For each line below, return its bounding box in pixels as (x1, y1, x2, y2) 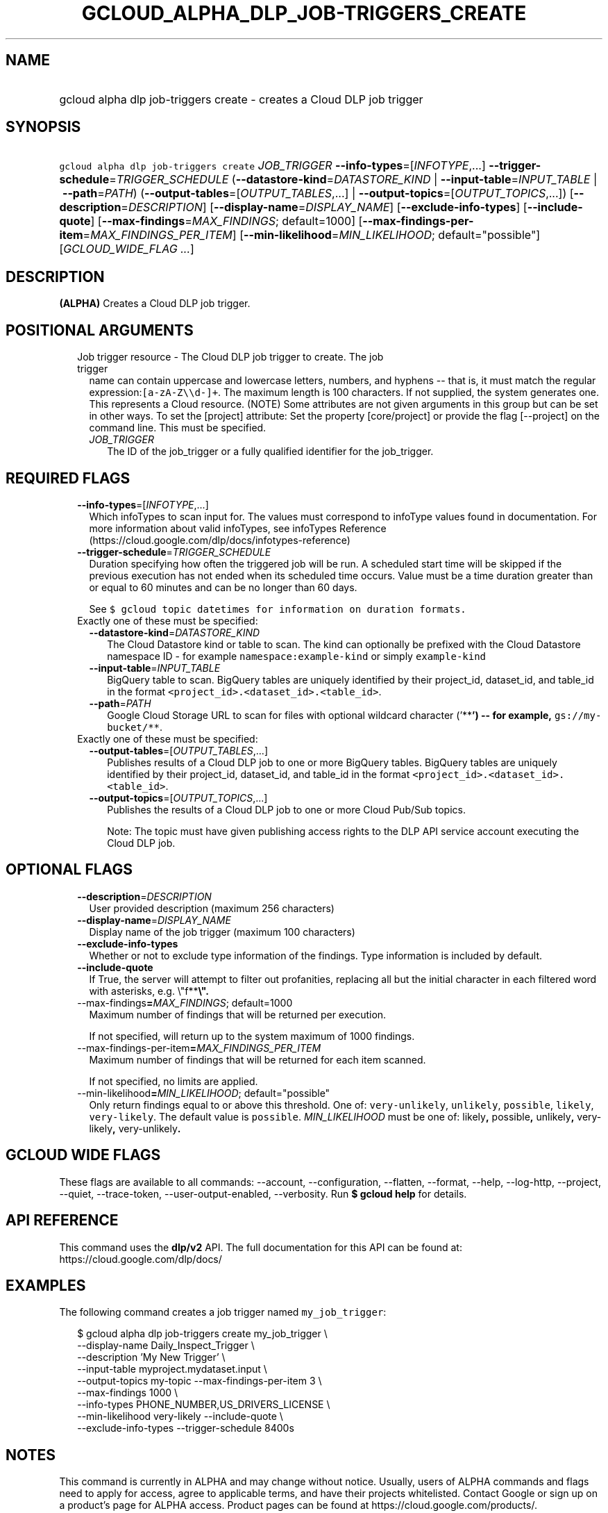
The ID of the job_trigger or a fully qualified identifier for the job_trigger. (107, 445, 434, 458)
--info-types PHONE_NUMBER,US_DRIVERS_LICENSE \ (77, 1398, 330, 1411)
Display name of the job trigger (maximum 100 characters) (89, 925, 355, 938)
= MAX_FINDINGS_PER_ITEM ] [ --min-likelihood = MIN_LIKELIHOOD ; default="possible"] (83, 228, 541, 242)
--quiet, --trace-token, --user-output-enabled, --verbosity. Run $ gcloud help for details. (59, 1187, 467, 1200)
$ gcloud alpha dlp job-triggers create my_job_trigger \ (77, 1328, 328, 1340)
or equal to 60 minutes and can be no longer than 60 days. (89, 581, 357, 593)
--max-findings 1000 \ (77, 1387, 178, 1399)
